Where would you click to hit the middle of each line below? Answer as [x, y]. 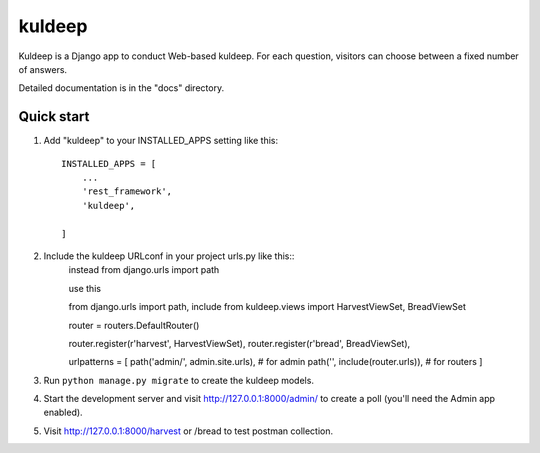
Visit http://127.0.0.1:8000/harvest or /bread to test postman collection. [188, 431]
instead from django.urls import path [144, 270]
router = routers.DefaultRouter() [134, 325]
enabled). [63, 412]
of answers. [43, 69]
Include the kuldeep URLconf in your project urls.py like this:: [169, 256]
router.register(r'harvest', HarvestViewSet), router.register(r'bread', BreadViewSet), [239, 343]
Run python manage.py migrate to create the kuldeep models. [179, 380]
